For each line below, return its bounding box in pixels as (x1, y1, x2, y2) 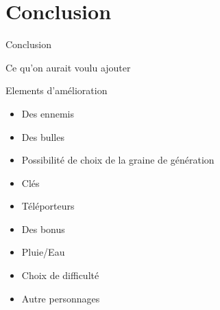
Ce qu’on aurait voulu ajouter (5, 60, 131, 74)
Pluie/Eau (21, 245, 65, 259)
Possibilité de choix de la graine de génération (21, 153, 215, 167)
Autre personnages (21, 291, 100, 305)
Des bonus (21, 221, 65, 236)
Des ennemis (21, 106, 74, 120)
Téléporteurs (21, 199, 75, 213)
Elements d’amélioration (5, 83, 108, 98)
